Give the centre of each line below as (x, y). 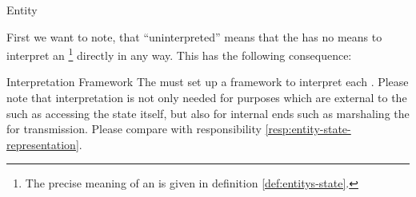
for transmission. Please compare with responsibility (134, 129)
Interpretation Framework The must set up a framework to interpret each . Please (208, 82)
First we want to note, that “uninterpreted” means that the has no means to (194, 36)
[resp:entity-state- (308, 129)
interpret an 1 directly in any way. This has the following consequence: (179, 54)
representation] (43, 144)
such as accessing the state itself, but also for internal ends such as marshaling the (208, 113)
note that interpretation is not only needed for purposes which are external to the (207, 98)
